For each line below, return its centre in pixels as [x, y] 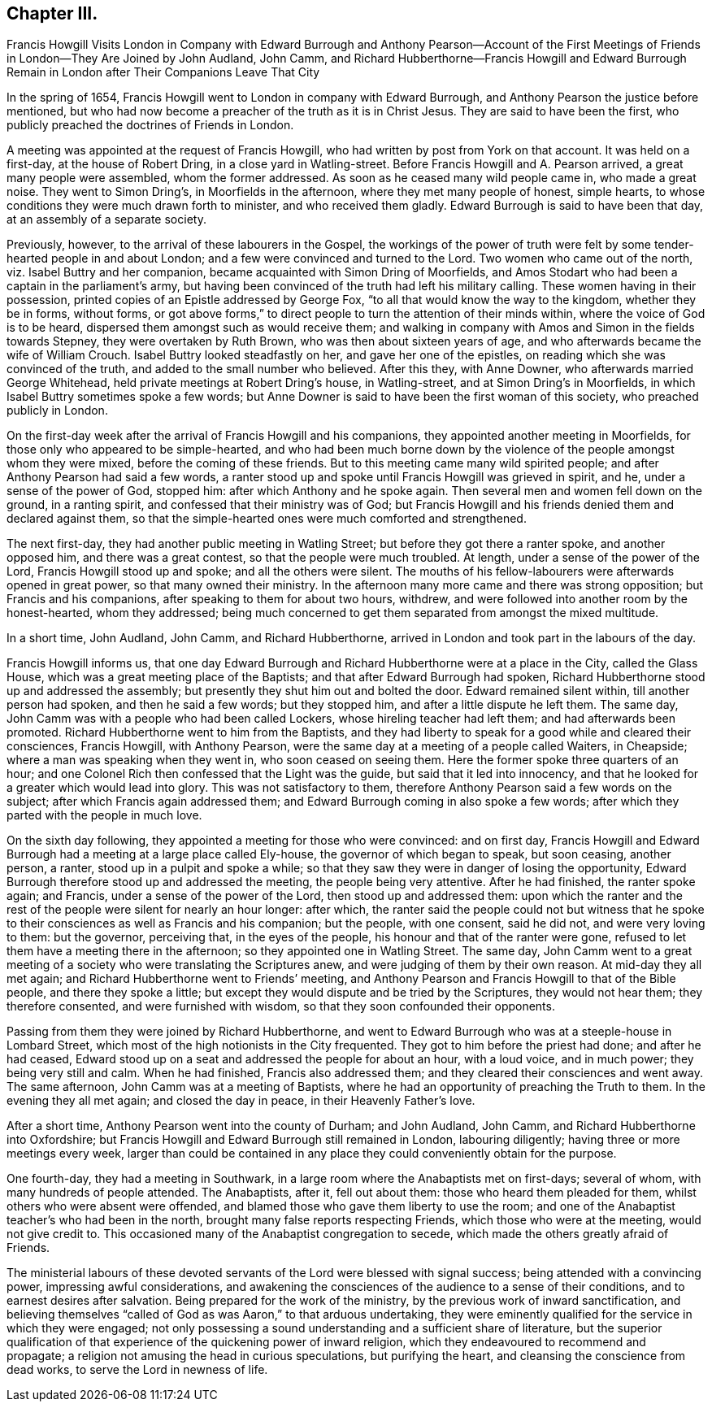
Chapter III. [52, 13]
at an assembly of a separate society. [106, 219]
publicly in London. [57, 411]
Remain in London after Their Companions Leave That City [163, 72]
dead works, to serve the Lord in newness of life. [137, 1370]
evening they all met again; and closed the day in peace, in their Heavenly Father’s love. [241, 1101]
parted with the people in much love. [104, 815]
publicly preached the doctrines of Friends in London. [150, 125]
